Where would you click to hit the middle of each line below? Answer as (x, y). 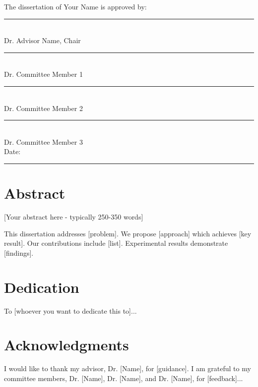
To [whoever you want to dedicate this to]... (70, 310)
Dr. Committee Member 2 (43, 108)
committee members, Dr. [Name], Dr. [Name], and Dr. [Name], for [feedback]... (124, 378)
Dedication (42, 287)
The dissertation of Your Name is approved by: (75, 6)
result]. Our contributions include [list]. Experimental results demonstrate (116, 243)
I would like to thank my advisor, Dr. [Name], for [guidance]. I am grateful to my (128, 368)
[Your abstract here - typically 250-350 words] (74, 217)
